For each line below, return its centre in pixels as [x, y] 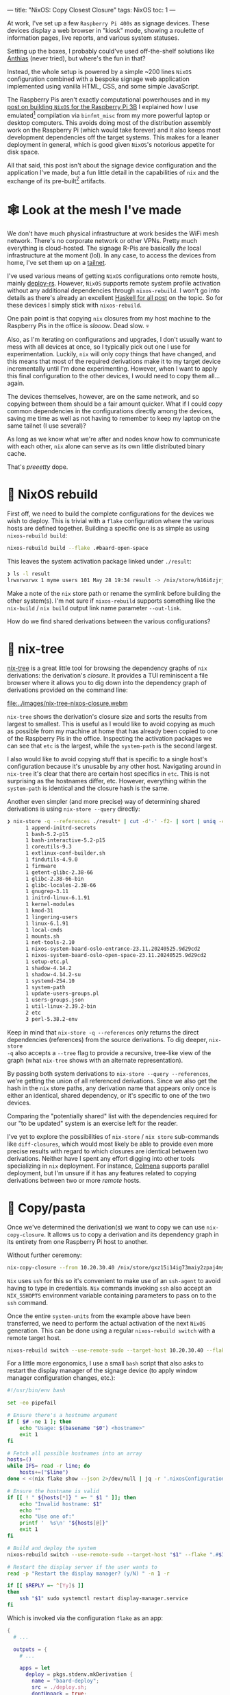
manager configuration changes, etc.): [61, 1378]
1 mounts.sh [42, 936]
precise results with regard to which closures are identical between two [108, 1151]
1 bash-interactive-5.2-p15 [65, 840]
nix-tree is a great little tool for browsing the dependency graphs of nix [107, 668]
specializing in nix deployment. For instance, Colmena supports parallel [108, 1166]
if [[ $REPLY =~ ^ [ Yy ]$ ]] [46, 1586]
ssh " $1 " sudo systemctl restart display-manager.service [104, 1599]
